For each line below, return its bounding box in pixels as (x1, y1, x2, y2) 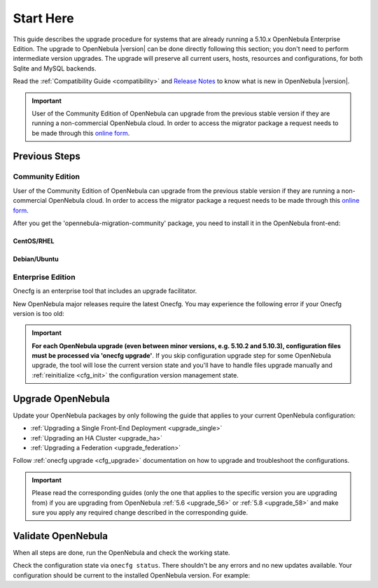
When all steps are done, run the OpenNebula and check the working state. (13, 548, 230, 557)
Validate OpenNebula (13, 530, 108, 542)
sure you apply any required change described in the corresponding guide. (31, 508, 248, 517)
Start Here (13, 10, 74, 26)
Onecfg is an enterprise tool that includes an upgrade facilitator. (13, 287, 197, 295)
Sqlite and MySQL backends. (13, 64, 97, 73)
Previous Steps (13, 150, 80, 162)
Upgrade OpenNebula (13, 392, 110, 405)
